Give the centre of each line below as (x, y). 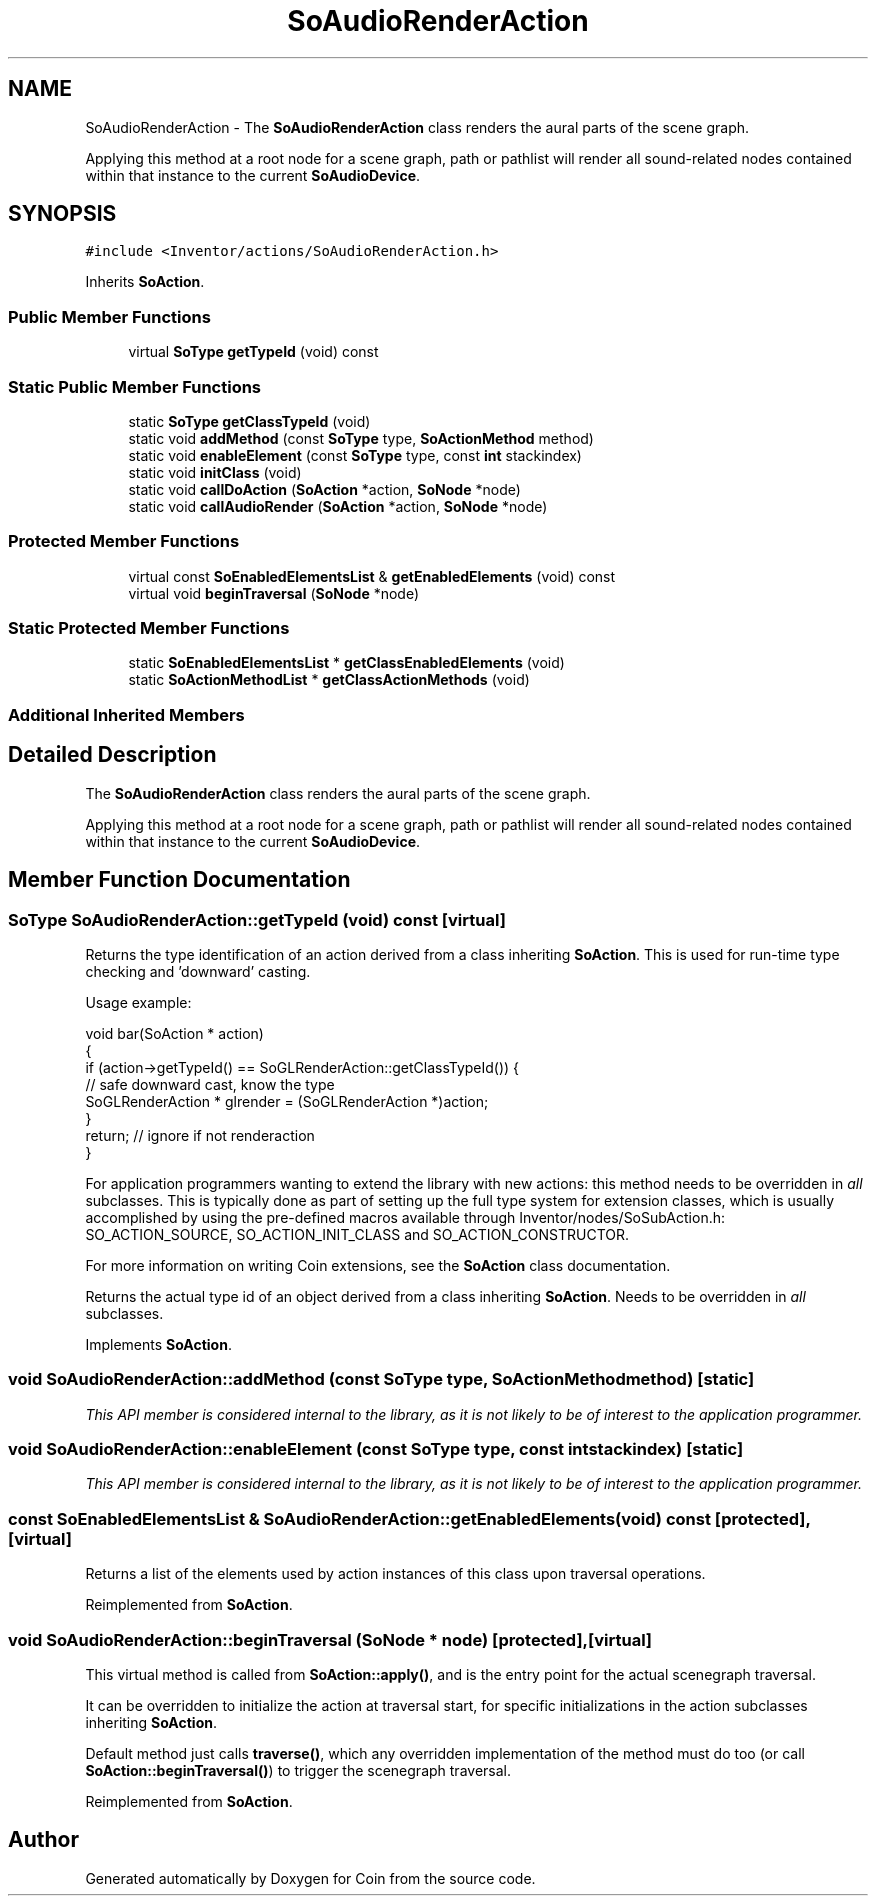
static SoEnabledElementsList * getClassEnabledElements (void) (346, 663)
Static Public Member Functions (135, 386)
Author (43, 1840)
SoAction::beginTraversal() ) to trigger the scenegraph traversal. (298, 1770)
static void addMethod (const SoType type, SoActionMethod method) (361, 438)
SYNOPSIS (62, 214)
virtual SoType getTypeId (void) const (253, 352)
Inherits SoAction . (145, 282)
